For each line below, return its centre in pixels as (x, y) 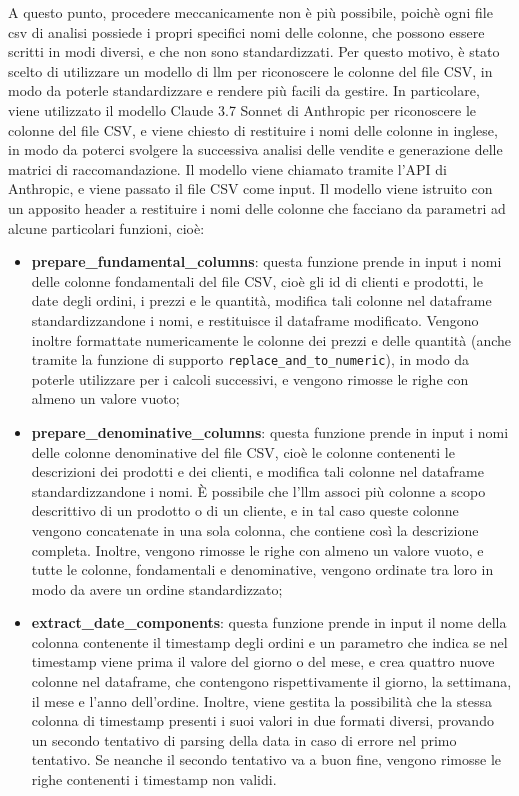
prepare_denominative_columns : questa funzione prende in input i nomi (270, 431)
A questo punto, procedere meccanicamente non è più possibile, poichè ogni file (250, 12)
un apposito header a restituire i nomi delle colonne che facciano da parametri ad (257, 207)
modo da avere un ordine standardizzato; (157, 588)
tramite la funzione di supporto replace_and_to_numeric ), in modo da (250, 359)
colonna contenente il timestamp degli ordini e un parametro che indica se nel (269, 641)
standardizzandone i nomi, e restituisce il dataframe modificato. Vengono (255, 319)
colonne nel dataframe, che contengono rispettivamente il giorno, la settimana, (271, 681)
